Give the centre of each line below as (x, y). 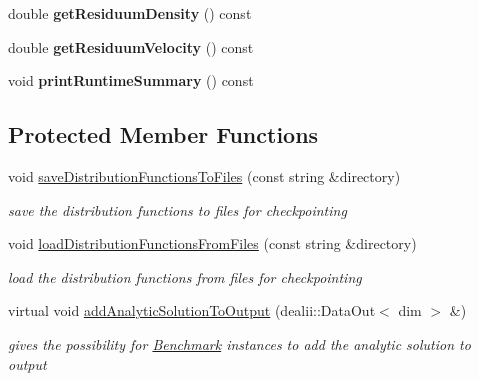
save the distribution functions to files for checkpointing (177, 209)
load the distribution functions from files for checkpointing (185, 276)
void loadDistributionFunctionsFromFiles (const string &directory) (212, 243)
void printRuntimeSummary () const (131, 80)
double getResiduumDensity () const (130, 13)
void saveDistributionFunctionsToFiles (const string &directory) (204, 175)
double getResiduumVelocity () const (131, 46)
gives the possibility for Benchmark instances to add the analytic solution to (239, 343)
